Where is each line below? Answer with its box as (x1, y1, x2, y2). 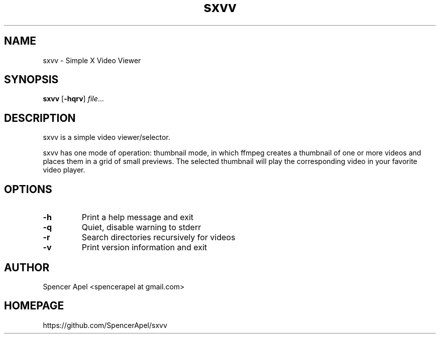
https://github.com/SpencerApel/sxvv (43, 320, 167, 329)
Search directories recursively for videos (81, 232, 236, 243)
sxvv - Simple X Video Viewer (43, 56, 141, 65)
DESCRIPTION (4, 111, 76, 124)
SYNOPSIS (4, 73, 59, 86)
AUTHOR (4, 261, 50, 274)
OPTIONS (4, 183, 52, 196)
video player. (43, 165, 85, 175)
